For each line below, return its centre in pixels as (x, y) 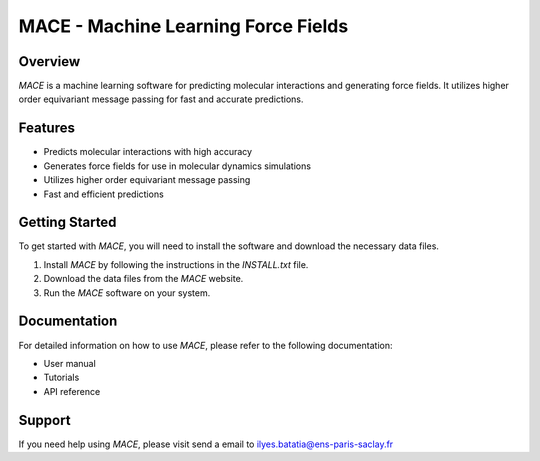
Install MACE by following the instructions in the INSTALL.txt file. (176, 264)
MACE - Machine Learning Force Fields (183, 26)
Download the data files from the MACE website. (143, 279)
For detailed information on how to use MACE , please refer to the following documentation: (205, 345)
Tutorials (61, 377)
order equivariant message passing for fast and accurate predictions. (161, 99)
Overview (49, 61)
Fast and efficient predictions (103, 194)
